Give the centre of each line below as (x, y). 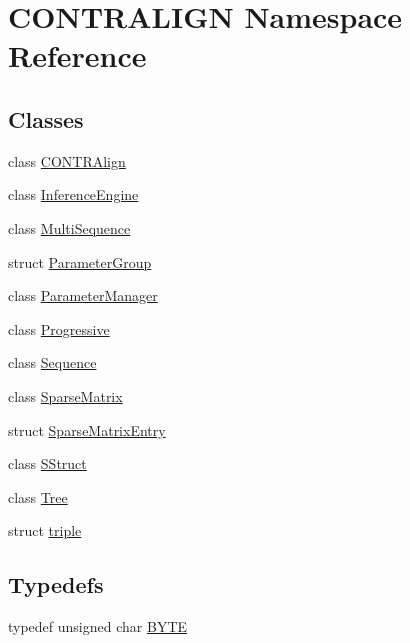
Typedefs (56, 584)
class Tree (38, 496)
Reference (77, 55)
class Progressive (59, 328)
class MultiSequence (69, 227)
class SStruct (47, 463)
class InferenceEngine (73, 194)
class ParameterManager (83, 295)
